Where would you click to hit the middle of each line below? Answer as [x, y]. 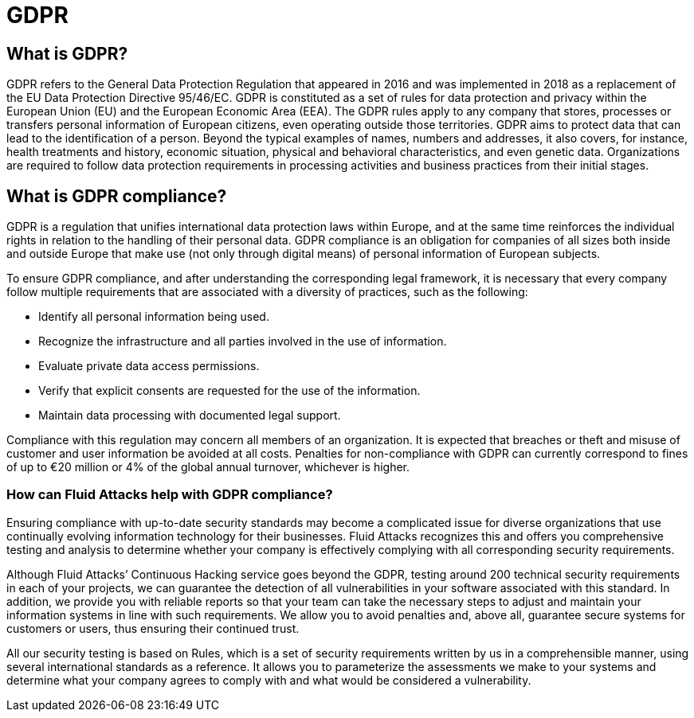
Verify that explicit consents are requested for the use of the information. [229, 391]
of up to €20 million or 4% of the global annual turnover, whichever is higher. [208, 467]
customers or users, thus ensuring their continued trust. [153, 628]
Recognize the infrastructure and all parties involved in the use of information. [243, 341]
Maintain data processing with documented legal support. [190, 416]
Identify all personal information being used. [154, 317]
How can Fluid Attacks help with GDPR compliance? [170, 495]
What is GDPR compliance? [117, 196]
